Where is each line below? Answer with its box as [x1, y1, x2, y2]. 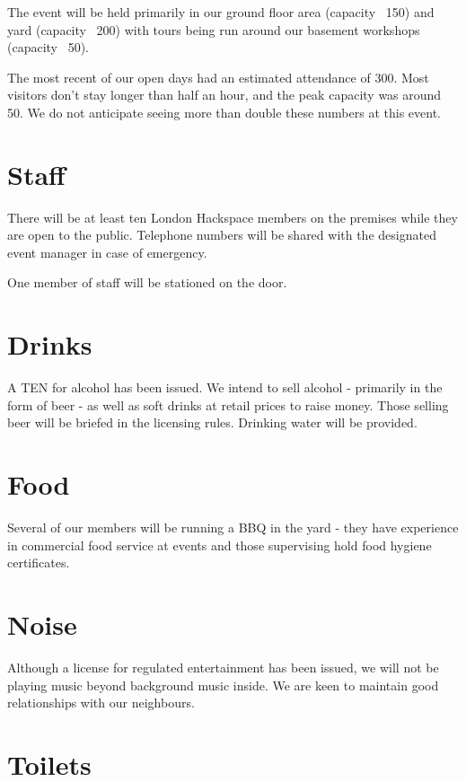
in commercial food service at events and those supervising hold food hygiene [7, 535, 432, 554]
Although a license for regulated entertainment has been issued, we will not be [7, 658, 439, 676]
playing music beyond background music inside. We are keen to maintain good [7, 675, 439, 694]
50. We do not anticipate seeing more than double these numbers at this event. [7, 102, 441, 121]
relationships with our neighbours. [7, 693, 195, 712]
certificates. [7, 553, 70, 572]
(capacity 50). [7, 38, 89, 57]
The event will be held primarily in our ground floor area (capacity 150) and [7, 3, 435, 21]
